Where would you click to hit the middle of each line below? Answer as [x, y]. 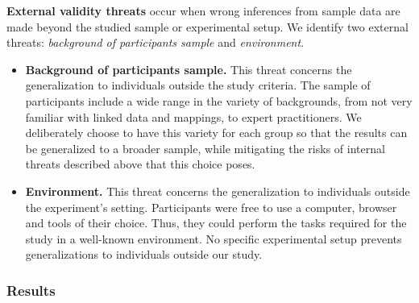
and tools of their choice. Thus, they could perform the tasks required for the [216, 223]
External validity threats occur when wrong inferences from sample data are [203, 10]
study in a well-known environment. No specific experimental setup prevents [214, 238]
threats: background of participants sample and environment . [156, 42]
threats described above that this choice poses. [140, 164]
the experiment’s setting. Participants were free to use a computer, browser [211, 207]
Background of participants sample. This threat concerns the [189, 69]
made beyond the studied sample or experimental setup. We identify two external [207, 26]
